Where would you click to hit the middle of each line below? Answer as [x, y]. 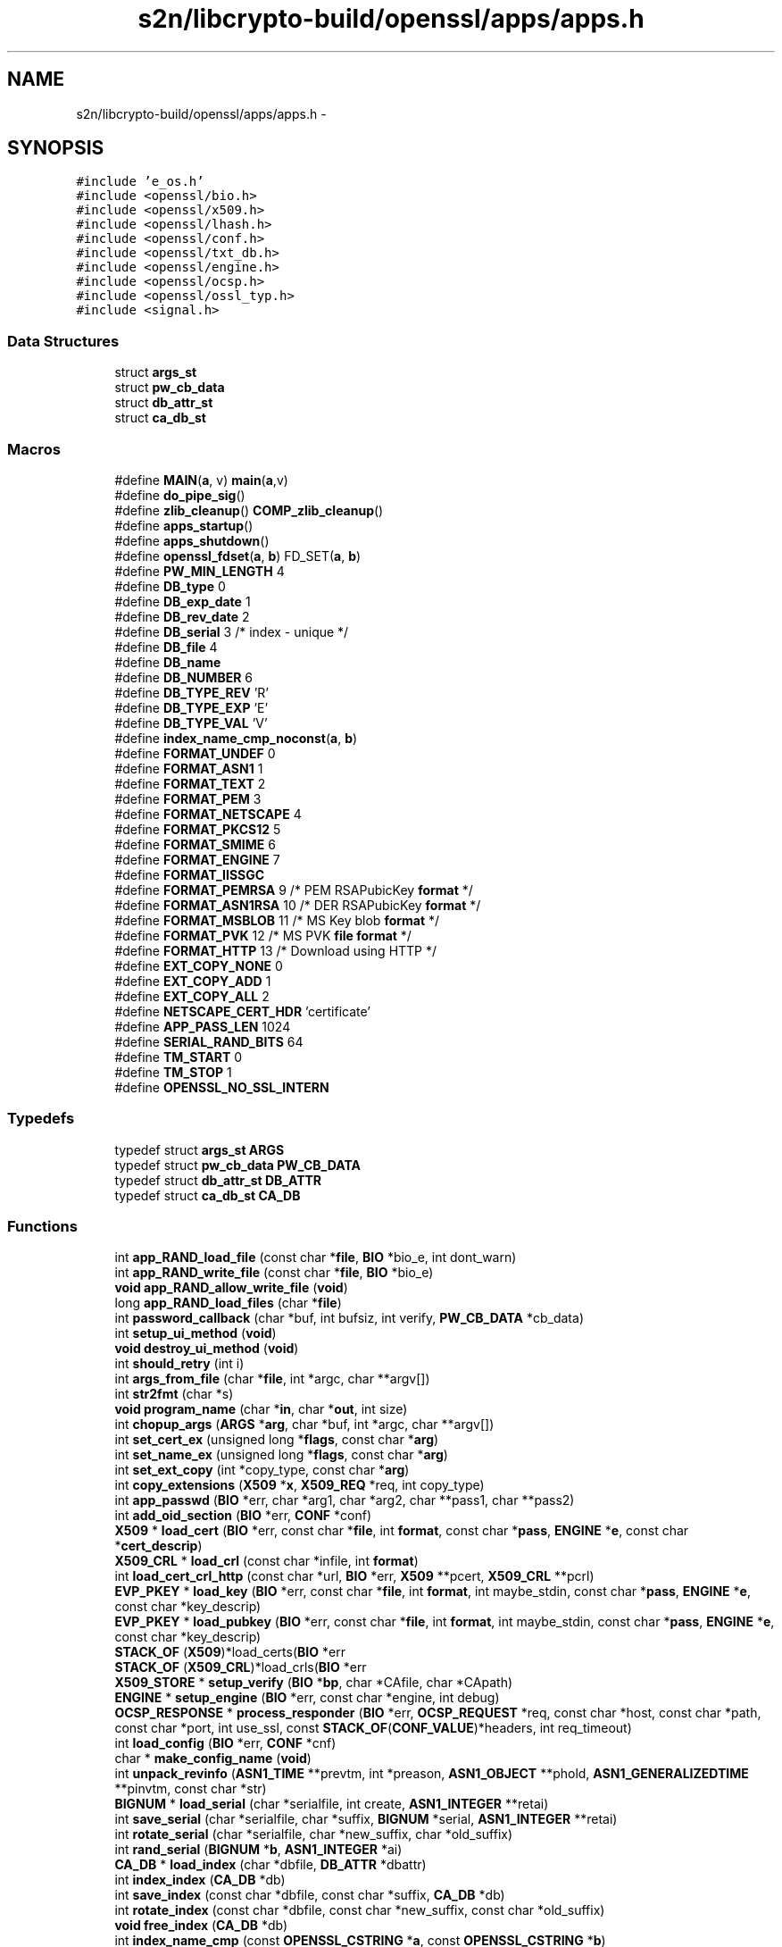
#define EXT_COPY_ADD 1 [193, 981]
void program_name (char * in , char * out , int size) [261, 1409]
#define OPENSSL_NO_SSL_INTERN [222, 1087]
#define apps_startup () [184, 525]
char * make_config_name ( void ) [213, 1759]
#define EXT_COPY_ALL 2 [192, 996]
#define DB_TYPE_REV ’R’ [191, 692]
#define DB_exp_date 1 [183, 601]
